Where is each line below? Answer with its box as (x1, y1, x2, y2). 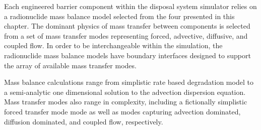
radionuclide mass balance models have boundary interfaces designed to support (4, 50, 251, 60)
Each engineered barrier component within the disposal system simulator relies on (4, 1, 257, 11)
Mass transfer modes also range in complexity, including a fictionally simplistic (4, 96, 247, 107)
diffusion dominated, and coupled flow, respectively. (4, 116, 163, 126)
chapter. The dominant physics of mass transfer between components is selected (4, 21, 250, 31)
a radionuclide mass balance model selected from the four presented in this (4, 11, 235, 21)
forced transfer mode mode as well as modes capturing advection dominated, (4, 106, 241, 116)
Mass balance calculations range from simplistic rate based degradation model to (4, 77, 253, 87)
